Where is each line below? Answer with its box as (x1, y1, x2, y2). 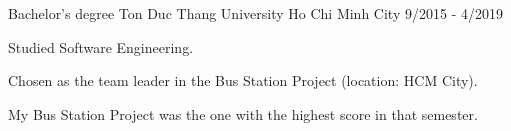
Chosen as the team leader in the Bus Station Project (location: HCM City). (8, 70, 478, 91)
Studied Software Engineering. (8, 36, 194, 57)
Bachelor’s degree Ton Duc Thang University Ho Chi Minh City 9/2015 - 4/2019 (8, 3, 503, 23)
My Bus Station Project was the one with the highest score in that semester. (8, 103, 478, 124)
